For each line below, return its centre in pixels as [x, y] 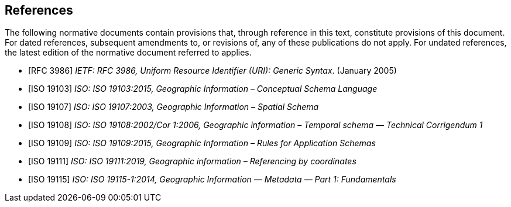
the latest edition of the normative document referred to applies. [128, 53]
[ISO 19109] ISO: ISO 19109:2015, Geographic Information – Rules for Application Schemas [202, 143]
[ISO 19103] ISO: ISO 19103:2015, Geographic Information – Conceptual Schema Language [203, 89]
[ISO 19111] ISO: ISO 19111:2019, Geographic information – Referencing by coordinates [192, 161]
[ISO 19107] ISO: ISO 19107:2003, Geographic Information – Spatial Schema [174, 107]
